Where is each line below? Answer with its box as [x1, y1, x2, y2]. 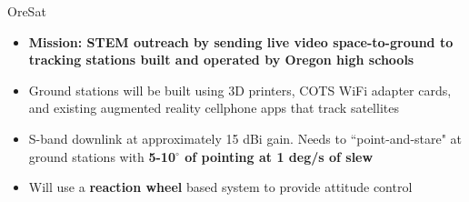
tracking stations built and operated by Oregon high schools [28, 50, 414, 69]
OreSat [7, 2, 46, 20]
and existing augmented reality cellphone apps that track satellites [28, 98, 399, 117]
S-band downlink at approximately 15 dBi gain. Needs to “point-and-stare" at [28, 128, 463, 147]
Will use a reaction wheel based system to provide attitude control [28, 177, 413, 197]
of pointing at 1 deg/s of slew [185, 146, 374, 166]
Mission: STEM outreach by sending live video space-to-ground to [28, 32, 454, 51]
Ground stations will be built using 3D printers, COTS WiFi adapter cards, [28, 80, 452, 99]
